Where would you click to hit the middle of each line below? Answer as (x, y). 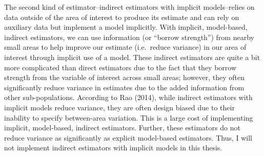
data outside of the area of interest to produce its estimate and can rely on (122, 17)
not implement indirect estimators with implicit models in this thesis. (113, 148)
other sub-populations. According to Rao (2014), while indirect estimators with (128, 97)
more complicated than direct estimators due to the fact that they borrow (120, 67)
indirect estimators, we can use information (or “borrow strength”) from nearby (129, 37)
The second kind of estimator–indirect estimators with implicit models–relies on (129, 7)
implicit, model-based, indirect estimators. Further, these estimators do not (122, 128)
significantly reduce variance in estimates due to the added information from (124, 87)
